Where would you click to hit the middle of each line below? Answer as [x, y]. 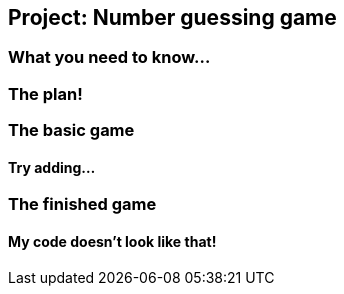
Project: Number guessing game [172, 17]
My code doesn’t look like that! [112, 241]
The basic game [71, 130]
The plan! [45, 93]
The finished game [82, 204]
